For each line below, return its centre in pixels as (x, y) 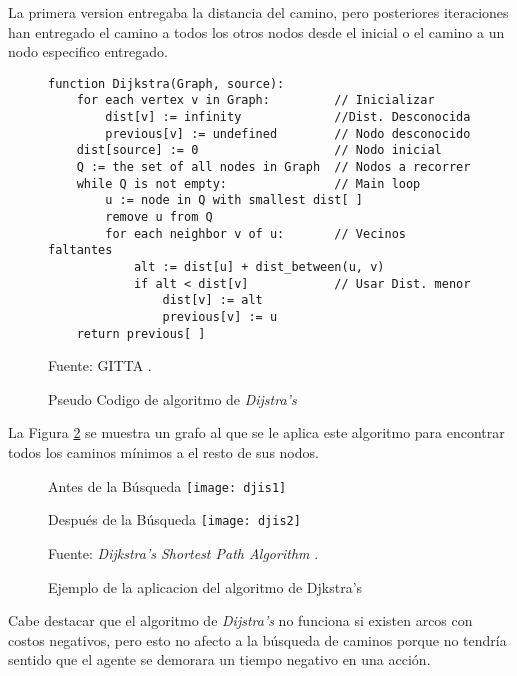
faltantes (80, 250)
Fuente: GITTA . (100, 365)
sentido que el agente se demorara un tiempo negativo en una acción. (219, 659)
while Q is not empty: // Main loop (248, 183)
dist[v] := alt (212, 300)
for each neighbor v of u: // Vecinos (255, 233)
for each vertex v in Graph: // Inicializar (255, 100)
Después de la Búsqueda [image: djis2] (174, 519)
